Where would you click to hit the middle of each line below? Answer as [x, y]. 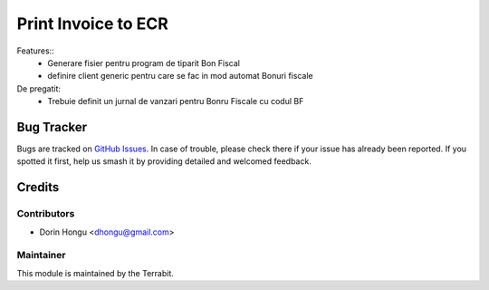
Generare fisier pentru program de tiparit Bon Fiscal [144, 63]
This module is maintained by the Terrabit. [95, 273]
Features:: [35, 51]
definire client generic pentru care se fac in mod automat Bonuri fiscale [180, 76]
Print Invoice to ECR [93, 24]
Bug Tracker [52, 127]
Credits [38, 187]
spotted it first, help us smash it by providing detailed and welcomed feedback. [164, 161]
